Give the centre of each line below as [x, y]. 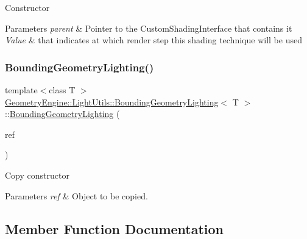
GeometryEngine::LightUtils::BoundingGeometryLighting [112, 102]
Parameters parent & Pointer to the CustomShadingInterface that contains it [149, 28]
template [21, 90]
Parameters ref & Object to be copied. [76, 195]
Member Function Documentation [115, 228]
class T [62, 90]
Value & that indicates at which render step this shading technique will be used [153, 40]
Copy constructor [37, 175]
